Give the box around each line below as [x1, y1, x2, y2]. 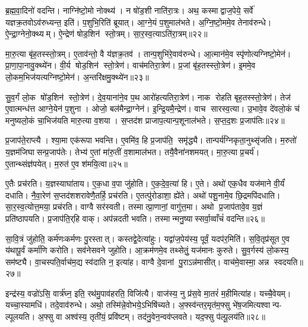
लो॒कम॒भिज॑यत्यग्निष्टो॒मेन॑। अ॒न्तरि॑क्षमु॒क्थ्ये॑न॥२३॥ [5, 70, 149, 83]
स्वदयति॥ [274, 255, 303, 268]
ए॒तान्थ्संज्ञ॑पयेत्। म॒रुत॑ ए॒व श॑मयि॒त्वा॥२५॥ [5, 157, 128, 169]
